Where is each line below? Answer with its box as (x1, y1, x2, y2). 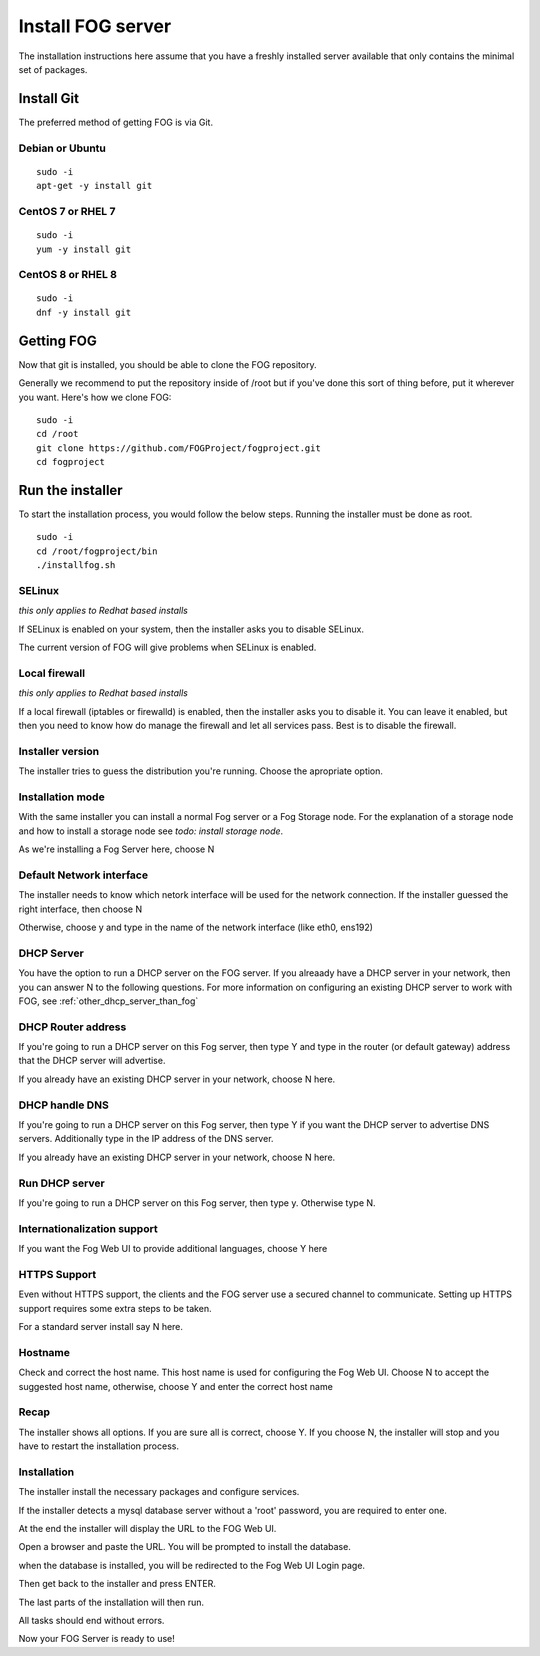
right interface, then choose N (18, 903, 143, 915)
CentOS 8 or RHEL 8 (18, 268, 117, 282)
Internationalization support (18, 1221, 159, 1235)
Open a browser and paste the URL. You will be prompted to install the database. (18, 1541, 352, 1553)
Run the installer (18, 481, 124, 499)
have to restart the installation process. (18, 1440, 180, 1452)
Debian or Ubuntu (18, 141, 107, 155)
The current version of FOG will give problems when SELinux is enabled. (18, 641, 317, 654)
